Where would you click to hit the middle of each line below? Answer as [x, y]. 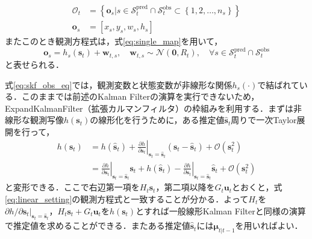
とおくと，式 [257, 187]
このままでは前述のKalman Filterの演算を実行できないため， [140, 96]
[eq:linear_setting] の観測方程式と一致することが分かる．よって [127, 199]
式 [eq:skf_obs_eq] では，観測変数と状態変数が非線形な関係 [119, 84]
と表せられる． [34, 64]
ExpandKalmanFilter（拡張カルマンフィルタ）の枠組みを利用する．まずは [149, 108]
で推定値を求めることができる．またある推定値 [98, 225]
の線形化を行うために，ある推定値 [157, 120]
